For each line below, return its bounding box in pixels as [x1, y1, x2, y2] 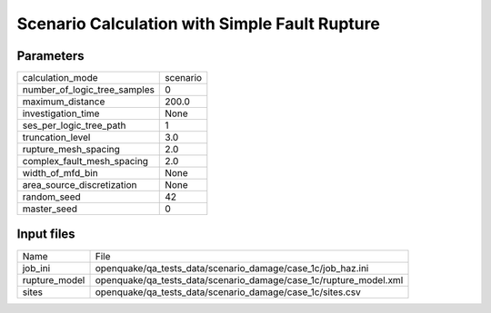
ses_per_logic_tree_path [22, 119, 126, 132]
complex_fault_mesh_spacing [22, 155, 149, 168]
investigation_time [22, 107, 100, 120]
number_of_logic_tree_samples [22, 83, 155, 96]
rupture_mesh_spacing [22, 143, 120, 156]
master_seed [22, 202, 77, 215]
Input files [16, 227, 76, 242]
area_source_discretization [22, 179, 137, 191]
